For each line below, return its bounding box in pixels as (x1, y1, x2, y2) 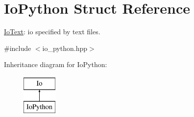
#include (4, 43, 31, 53)
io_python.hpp (42, 43, 87, 53)
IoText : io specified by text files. (4, 26, 100, 37)
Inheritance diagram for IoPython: (4, 59, 107, 70)
